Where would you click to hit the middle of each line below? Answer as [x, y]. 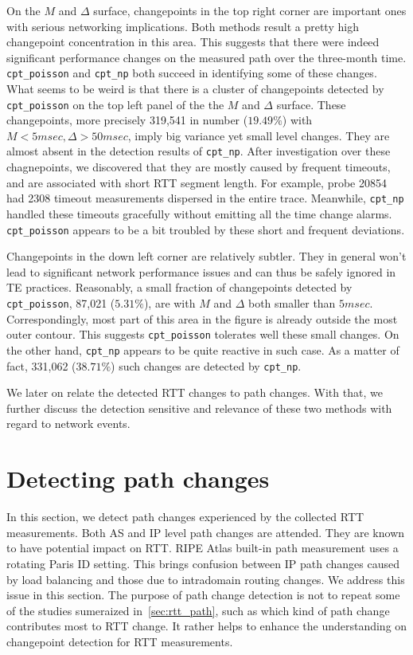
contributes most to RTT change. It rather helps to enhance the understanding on [207, 626]
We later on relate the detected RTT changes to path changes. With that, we [195, 392]
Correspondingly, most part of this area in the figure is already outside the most [202, 318]
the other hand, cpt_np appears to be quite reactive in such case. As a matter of [203, 349]
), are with [169, 303]
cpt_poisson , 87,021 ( [61, 303]
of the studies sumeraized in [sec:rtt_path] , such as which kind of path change [198, 610]
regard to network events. [68, 424]
